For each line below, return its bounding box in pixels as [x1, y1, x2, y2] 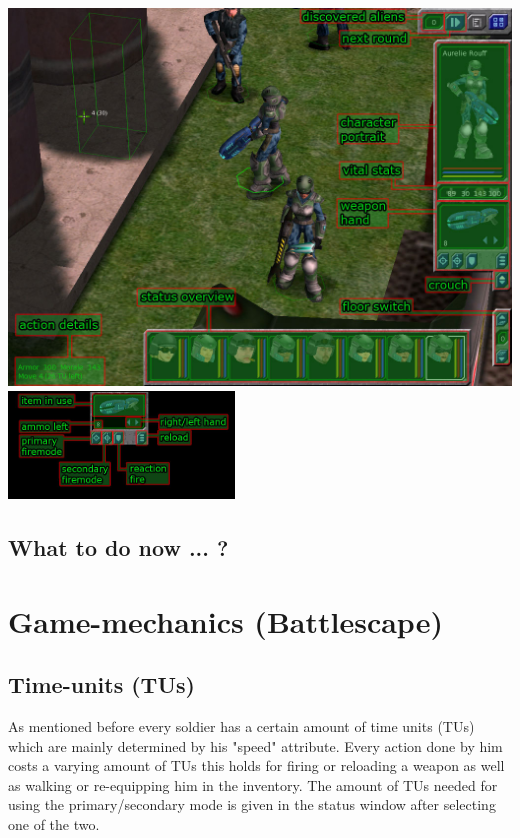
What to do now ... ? [8, 531, 229, 562]
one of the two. [8, 813, 100, 834]
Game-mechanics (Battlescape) [8, 600, 443, 641]
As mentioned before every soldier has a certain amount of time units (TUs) [8, 715, 475, 736]
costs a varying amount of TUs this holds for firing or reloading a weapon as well [8, 755, 505, 776]
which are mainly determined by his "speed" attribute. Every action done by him [8, 735, 503, 756]
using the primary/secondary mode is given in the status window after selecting [8, 794, 496, 815]
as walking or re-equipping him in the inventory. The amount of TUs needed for [8, 774, 498, 795]
